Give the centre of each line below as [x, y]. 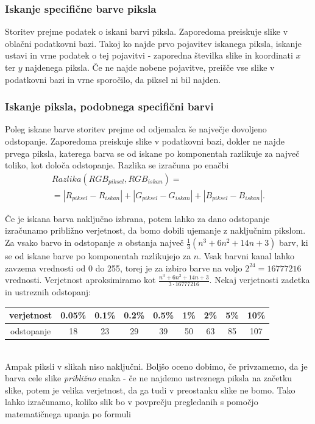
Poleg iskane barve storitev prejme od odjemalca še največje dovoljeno [136, 129]
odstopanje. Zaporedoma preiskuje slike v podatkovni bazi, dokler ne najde [145, 141]
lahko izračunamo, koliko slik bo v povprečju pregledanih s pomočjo [132, 402]
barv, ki [294, 243]
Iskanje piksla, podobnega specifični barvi [109, 106]
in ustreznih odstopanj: [48, 292]
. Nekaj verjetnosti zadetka [260, 280]
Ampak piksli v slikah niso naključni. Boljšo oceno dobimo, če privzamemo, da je [156, 366]
